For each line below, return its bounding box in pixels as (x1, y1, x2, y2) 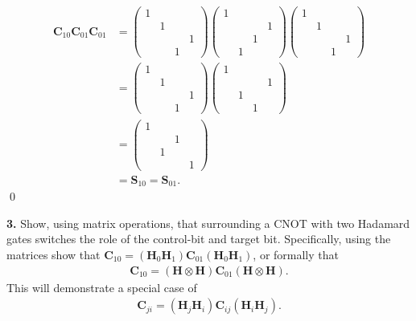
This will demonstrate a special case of (6, 278, 197, 295)
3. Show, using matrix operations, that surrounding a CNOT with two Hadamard (6, 214, 410, 231)
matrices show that (6, 246, 101, 262)
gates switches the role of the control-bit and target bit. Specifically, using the (6, 230, 391, 247)
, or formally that (253, 246, 339, 262)
